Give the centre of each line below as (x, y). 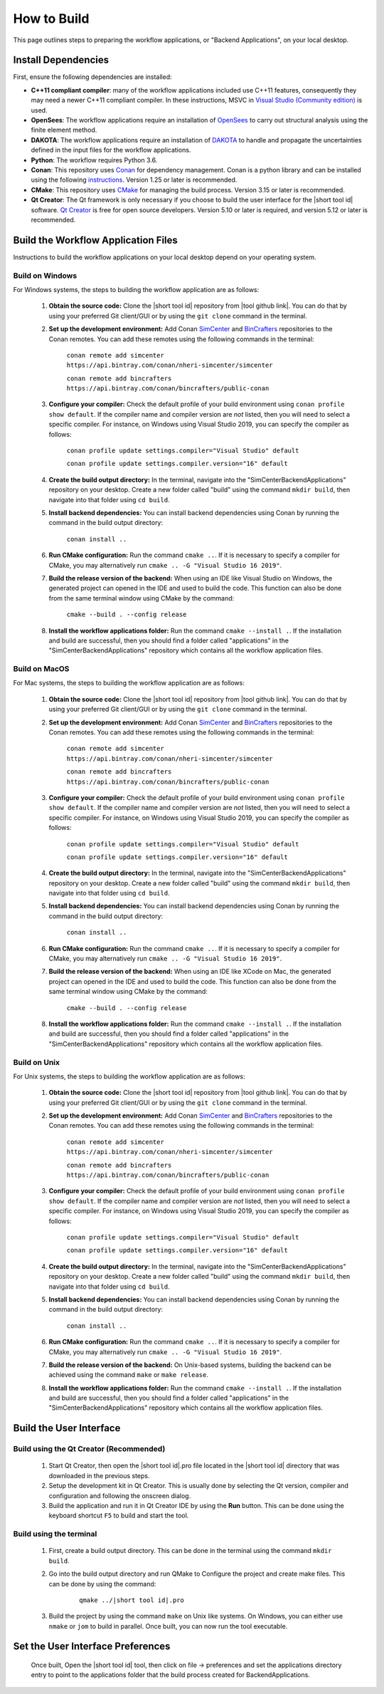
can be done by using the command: (102, 1584)
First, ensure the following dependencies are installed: (92, 77)
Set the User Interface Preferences (92, 1647)
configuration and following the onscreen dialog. (120, 1495)
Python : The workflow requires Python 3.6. (94, 160)
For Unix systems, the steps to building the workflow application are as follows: (129, 1076)
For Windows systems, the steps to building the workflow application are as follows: (136, 289)
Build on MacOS (41, 669)
